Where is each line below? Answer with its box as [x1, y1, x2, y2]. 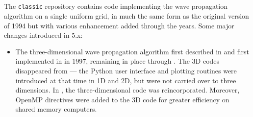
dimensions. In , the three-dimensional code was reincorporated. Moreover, [15, 85, 240, 95]
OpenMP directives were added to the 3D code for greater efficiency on [15, 94, 229, 104]
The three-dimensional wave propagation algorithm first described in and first [15, 46, 249, 56]
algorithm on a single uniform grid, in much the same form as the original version [4, 11, 249, 21]
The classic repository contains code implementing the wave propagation [4, 1, 228, 11]
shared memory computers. [15, 104, 97, 114]
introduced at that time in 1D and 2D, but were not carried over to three [15, 75, 236, 85]
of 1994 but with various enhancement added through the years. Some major [4, 20, 234, 30]
